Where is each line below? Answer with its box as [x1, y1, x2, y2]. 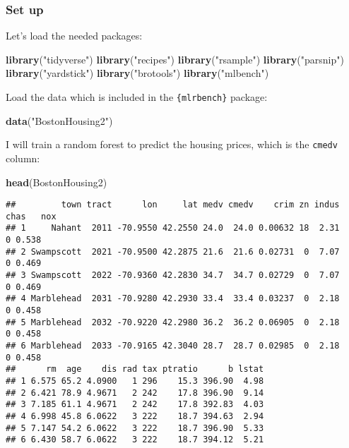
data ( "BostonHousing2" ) [6, 113, 113, 128]
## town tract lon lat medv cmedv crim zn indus [6, 200, 340, 210]
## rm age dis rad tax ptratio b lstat [6, 364, 264, 375]
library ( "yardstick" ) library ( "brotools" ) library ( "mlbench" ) [6, 66, 269, 80]
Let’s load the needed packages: [6, 28, 143, 43]
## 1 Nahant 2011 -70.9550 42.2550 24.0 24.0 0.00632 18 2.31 [6, 223, 340, 234]
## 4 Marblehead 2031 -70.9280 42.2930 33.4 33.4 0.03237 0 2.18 [6, 293, 340, 304]
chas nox [6, 211, 57, 222]
